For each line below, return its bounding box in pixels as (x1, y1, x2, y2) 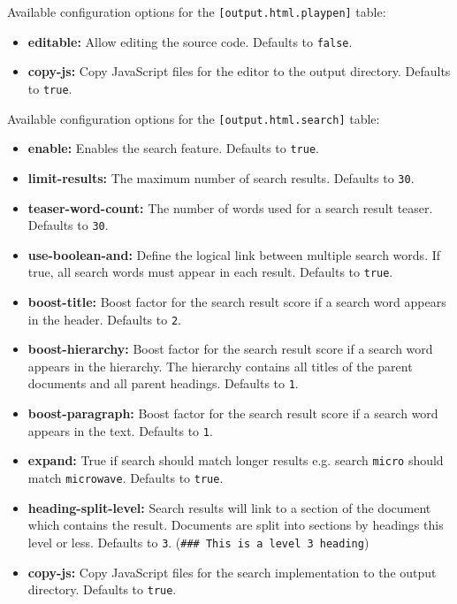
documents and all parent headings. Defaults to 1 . (27, 374, 299, 393)
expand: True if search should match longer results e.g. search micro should (27, 451, 444, 470)
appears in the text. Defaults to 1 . (27, 421, 213, 440)
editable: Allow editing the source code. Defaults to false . (27, 32, 353, 50)
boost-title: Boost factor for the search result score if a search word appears (27, 293, 446, 311)
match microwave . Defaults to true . (27, 469, 224, 487)
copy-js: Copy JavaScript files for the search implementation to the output (27, 562, 437, 581)
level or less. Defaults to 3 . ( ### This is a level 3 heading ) (27, 532, 369, 551)
